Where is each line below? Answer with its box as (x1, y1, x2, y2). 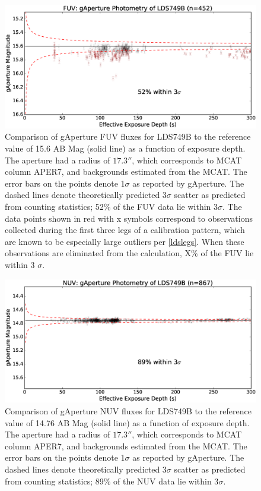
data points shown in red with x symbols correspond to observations (5, 212, 253, 224)
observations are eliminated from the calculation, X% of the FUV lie (5, 247, 254, 259)
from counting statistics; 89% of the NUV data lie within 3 (5, 474, 219, 487)
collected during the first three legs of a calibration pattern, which (5, 224, 245, 236)
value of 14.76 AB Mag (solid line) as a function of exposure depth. (5, 416, 250, 429)
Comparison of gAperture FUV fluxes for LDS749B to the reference (5, 130, 251, 143)
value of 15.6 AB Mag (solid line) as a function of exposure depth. (5, 142, 246, 155)
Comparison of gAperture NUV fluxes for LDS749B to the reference (5, 405, 252, 417)
